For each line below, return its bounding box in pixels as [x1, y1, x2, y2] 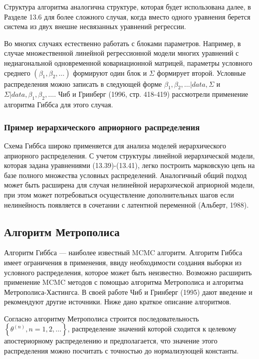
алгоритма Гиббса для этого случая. [4, 99, 113, 110]
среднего [4, 67, 31, 78]
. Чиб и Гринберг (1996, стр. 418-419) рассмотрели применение [54, 89, 248, 99]
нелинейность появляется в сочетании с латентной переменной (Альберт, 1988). [4, 199, 249, 210]
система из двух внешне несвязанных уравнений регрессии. [4, 21, 186, 32]
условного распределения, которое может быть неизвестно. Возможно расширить [4, 267, 252, 277]
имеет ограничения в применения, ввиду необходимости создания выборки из [4, 257, 242, 267]
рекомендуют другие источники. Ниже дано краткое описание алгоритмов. [4, 296, 231, 307]
